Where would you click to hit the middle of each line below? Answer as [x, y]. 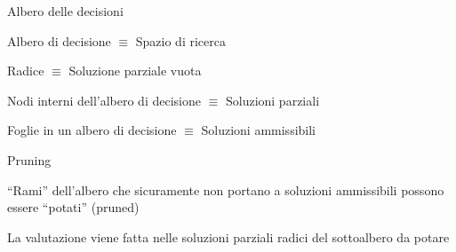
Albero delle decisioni [65, 11]
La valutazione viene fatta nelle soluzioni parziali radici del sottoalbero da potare [228, 236]
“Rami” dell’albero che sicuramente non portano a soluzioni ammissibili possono [226, 189]
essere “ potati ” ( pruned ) [73, 207]
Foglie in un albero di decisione [92, 130]
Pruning [29, 159]
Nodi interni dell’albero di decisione [104, 100]
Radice [26, 71]
